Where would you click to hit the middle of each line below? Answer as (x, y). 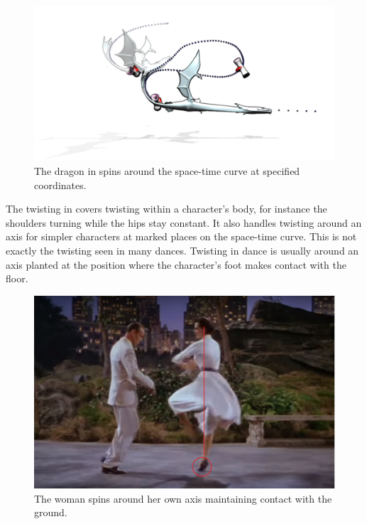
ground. (51, 512)
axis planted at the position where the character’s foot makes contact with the (176, 264)
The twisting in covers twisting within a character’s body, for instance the (166, 209)
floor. (17, 278)
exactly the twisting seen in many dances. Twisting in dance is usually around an (182, 250)
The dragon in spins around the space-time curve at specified (167, 171)
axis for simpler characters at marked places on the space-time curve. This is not (181, 236)
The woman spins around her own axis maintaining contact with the (183, 498)
